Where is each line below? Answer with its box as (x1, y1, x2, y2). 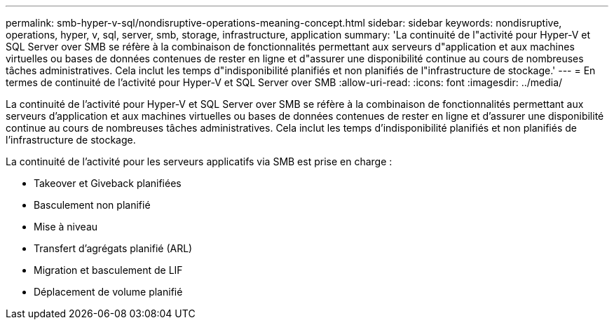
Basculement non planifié (34, 199, 151, 211)
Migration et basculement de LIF (34, 264, 183, 276)
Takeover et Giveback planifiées (34, 177, 182, 189)
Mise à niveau (34, 221, 98, 233)
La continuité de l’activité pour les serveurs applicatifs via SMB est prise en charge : (6, 155, 393, 167)
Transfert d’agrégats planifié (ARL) (34, 242, 193, 254)
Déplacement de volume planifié (34, 286, 183, 298)
